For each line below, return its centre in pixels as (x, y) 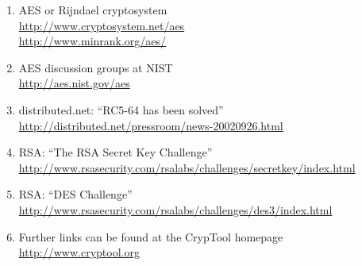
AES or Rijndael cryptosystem (93, 10)
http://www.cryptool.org (79, 252)
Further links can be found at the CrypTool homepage (151, 236)
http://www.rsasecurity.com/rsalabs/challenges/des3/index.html (175, 209)
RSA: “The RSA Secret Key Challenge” (116, 152)
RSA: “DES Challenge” (75, 194)
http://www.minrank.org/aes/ (92, 41)
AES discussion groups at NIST (96, 67)
